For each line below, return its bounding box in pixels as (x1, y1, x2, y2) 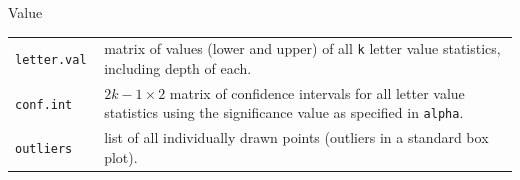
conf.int (15, 97, 73, 112)
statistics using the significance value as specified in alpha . (104, 102, 464, 123)
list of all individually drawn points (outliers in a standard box (104, 127, 489, 148)
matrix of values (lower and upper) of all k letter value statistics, (104, 38, 501, 59)
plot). (104, 146, 138, 167)
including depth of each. (104, 58, 252, 78)
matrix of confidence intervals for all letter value (169, 82, 465, 103)
